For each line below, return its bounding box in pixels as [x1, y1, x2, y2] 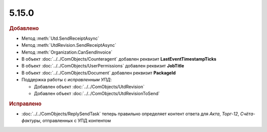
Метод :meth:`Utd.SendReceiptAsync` [21, 35, 99, 41]
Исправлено [9, 100, 42, 107]
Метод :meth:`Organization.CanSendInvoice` [21, 49, 113, 55]
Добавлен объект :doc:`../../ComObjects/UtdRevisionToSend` [34, 90, 160, 96]
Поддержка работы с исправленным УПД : [21, 77, 112, 83]
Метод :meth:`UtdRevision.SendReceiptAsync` [21, 42, 117, 48]
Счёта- [240, 111, 256, 117]
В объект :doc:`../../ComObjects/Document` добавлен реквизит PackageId [21, 69, 176, 76]
